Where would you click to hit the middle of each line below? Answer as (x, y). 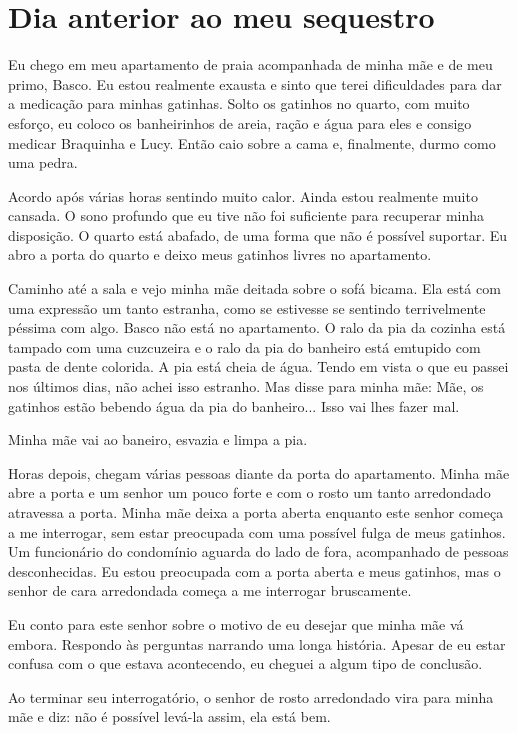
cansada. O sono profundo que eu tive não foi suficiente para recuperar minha (246, 215)
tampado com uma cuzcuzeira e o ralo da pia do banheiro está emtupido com (244, 346)
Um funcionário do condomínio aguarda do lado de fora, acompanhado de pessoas (258, 551)
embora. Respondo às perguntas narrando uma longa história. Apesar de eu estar (257, 643)
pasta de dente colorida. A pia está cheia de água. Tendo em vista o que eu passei (258, 366)
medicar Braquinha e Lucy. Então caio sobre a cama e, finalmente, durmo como (252, 142)
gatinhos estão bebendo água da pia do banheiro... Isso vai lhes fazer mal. (234, 405)
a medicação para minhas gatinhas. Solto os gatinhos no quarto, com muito (239, 103)
